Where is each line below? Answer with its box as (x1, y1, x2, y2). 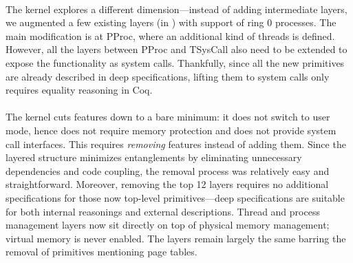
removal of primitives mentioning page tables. (6, 244, 197, 259)
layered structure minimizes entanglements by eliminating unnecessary (6, 150, 302, 165)
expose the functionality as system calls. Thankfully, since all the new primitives (6, 55, 345, 70)
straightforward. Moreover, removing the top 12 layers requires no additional (6, 177, 329, 191)
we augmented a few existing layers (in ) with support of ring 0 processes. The (6, 15, 336, 30)
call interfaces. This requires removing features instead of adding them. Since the (6, 136, 346, 151)
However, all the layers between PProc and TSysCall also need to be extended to (6, 42, 347, 56)
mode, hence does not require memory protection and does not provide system (6, 123, 336, 137)
